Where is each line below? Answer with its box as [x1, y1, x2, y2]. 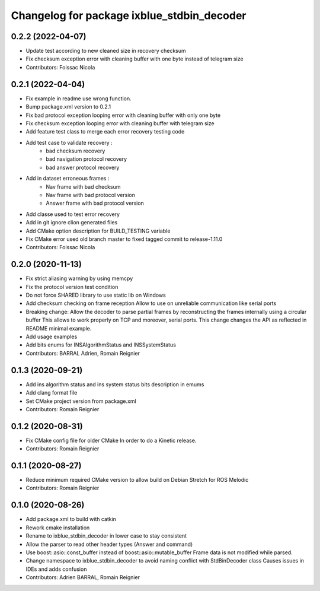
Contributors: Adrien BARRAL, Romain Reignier [25, 574, 140, 581]
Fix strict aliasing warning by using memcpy [25, 275, 133, 282]
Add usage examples [25, 333, 78, 341]
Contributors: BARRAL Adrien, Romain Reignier [25, 349, 140, 357]
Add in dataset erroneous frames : [25, 175, 110, 182]
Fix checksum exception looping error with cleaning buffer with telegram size [25, 119, 215, 127]
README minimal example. [25, 325, 92, 332]
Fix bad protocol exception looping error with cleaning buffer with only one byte [25, 112, 221, 119]
